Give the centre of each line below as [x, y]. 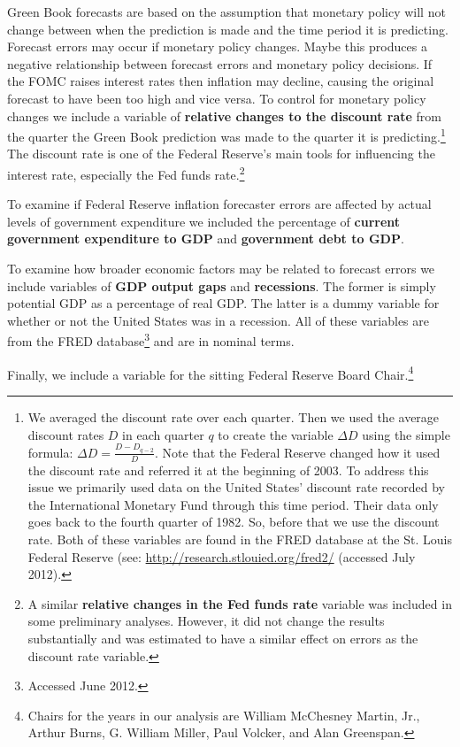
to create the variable [276, 434]
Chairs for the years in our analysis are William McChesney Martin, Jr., [224, 715]
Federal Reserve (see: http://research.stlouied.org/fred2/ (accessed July [222, 556]
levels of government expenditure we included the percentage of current [204, 221]
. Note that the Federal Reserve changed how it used [298, 452]
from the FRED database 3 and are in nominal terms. [151, 340]
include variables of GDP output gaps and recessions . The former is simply [222, 285]
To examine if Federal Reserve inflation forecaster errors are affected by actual [219, 204]
